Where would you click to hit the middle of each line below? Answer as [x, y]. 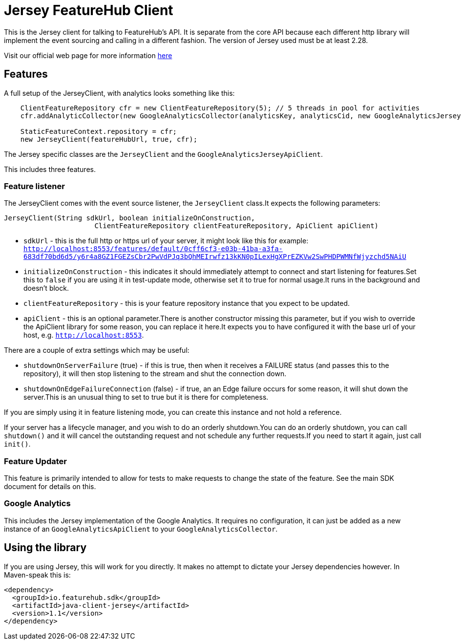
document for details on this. [50, 487]
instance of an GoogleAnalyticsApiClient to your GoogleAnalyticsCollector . [141, 529]
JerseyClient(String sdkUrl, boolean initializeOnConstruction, [130, 218]
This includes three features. [50, 169]
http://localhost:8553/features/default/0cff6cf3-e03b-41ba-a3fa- [153, 249]
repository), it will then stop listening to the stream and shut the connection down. [155, 374]
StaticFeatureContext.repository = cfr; [99, 131]
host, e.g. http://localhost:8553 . [84, 335]
